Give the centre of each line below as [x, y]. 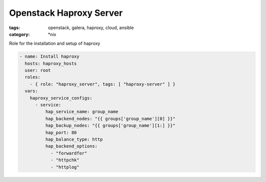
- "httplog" [65, 167]
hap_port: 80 [61, 132]
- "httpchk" [65, 160]
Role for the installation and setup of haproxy [55, 43]
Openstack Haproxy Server [66, 13]
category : [19, 34]
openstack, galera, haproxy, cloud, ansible [91, 28]
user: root [38, 71]
